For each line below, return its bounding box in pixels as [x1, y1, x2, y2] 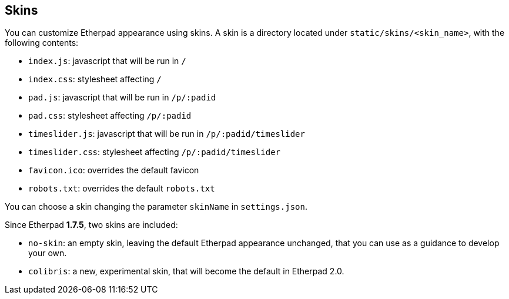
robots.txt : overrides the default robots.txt [28, 183, 215, 194]
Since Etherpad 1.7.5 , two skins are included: [5, 220, 178, 230]
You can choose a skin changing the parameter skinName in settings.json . [5, 201, 307, 212]
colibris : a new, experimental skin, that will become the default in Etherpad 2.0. [28, 266, 344, 277]
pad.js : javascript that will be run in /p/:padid [28, 92, 216, 103]
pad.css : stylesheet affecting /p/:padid [28, 110, 192, 121]
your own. [28, 248, 67, 258]
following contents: [5, 38, 79, 48]
